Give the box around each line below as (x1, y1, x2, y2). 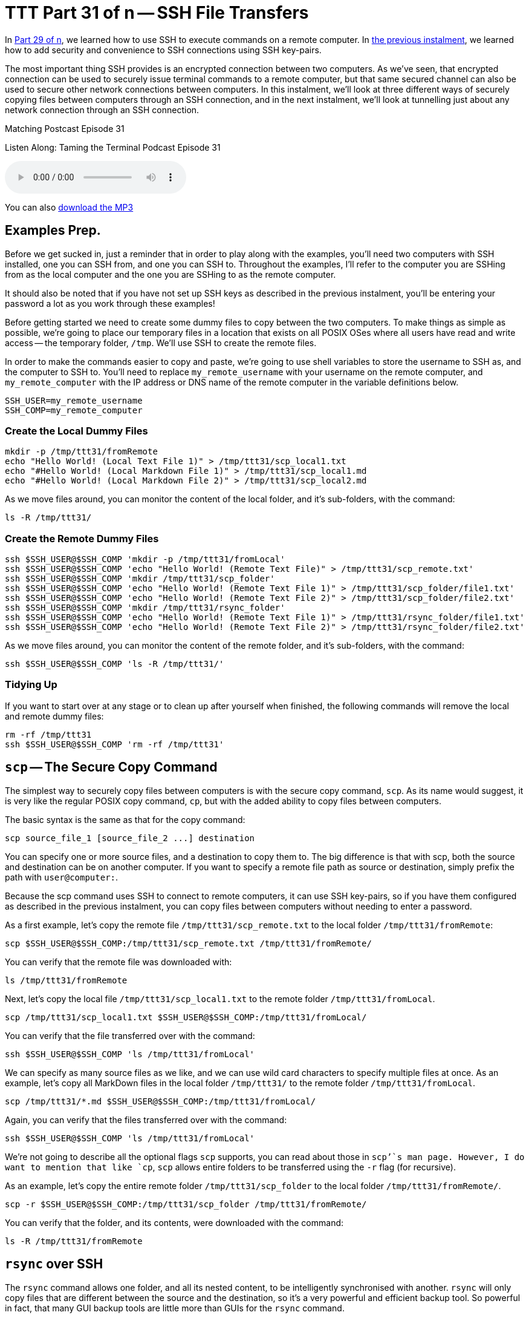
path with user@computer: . (5, 871, 118, 882)
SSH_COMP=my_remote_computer (5, 405, 143, 415)
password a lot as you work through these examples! (5, 298, 215, 309)
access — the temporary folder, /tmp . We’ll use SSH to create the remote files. (5, 337, 317, 348)
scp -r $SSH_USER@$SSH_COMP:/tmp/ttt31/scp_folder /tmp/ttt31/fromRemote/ (5, 1199, 367, 1209)
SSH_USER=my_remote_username (5, 395, 143, 405)
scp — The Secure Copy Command (5, 759, 218, 775)
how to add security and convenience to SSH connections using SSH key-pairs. (5, 44, 322, 55)
